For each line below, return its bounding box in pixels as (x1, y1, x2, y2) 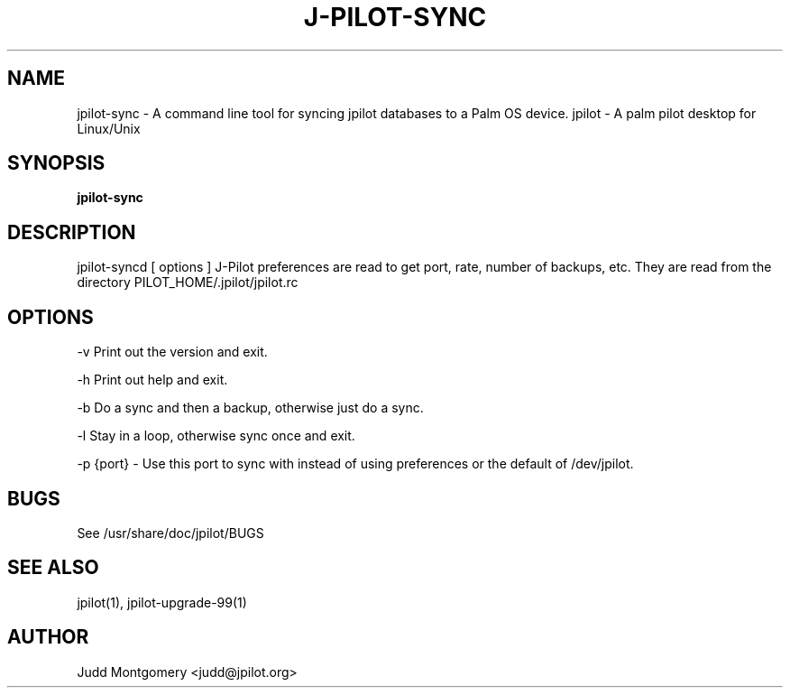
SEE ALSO (7, 556, 99, 579)
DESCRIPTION (7, 220, 136, 244)
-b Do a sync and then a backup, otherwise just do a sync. (77, 400, 424, 416)
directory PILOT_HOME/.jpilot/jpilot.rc (77, 274, 299, 291)
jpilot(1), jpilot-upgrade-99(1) (77, 594, 247, 610)
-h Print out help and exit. (77, 372, 228, 388)
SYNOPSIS (7, 152, 106, 175)
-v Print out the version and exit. (77, 344, 268, 360)
